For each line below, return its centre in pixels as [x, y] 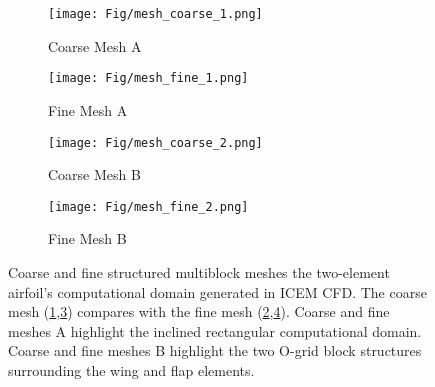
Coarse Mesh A [95, 45]
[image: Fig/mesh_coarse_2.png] [155, 142]
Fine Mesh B [87, 238]
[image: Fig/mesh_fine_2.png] [148, 206]
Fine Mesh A [88, 109]
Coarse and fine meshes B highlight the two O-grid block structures [215, 350]
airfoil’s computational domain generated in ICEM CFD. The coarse [217, 291]
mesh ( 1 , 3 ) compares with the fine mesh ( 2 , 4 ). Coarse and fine [199, 311]
